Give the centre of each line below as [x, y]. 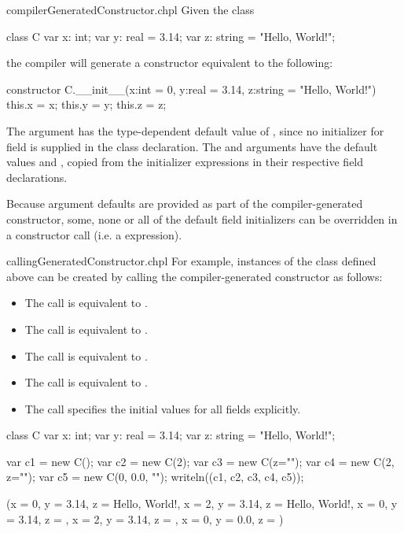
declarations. [37, 177]
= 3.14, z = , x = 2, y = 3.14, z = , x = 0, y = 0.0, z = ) [145, 518]
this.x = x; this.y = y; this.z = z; [86, 104]
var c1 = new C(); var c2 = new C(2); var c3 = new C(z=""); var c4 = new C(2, [200, 461]
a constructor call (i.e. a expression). [94, 234]
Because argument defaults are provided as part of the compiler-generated [185, 204]
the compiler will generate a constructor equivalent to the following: [170, 63]
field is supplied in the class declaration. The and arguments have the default [192, 146]
